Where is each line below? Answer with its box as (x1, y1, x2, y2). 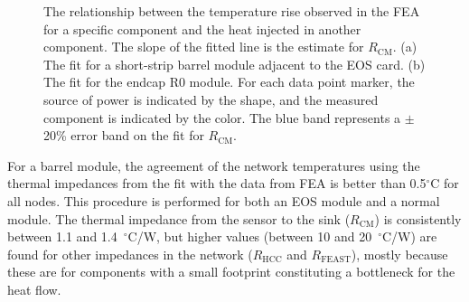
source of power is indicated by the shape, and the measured (43, 90, 379, 109)
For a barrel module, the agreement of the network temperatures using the (7, 156, 420, 175)
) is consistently (374, 209, 462, 228)
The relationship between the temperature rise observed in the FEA (43, 2, 420, 20)
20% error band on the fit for (43, 126, 204, 145)
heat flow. (7, 279, 61, 298)
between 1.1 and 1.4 (7, 227, 117, 246)
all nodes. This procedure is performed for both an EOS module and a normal (7, 191, 440, 210)
